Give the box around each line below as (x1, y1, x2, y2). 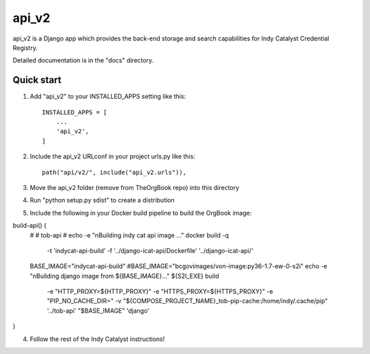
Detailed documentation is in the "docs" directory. (12, 56, 154, 64)
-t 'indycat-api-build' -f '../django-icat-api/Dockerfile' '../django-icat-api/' (47, 246, 254, 255)
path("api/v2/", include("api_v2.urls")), (42, 168, 187, 176)
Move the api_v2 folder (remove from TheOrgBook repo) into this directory (29, 183, 240, 191)
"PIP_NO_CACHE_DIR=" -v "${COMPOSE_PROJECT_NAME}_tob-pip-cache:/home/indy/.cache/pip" (47, 297, 328, 305)
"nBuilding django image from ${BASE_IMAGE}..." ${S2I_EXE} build (29, 272, 219, 280)
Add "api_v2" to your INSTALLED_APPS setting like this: (29, 93, 186, 101)
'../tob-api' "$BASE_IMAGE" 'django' (47, 306, 150, 315)
